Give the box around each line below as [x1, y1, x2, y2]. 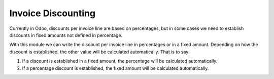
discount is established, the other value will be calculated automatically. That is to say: [9, 49, 190, 55]
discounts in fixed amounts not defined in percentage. [9, 32, 123, 38]
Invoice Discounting [9, 8, 96, 19]
